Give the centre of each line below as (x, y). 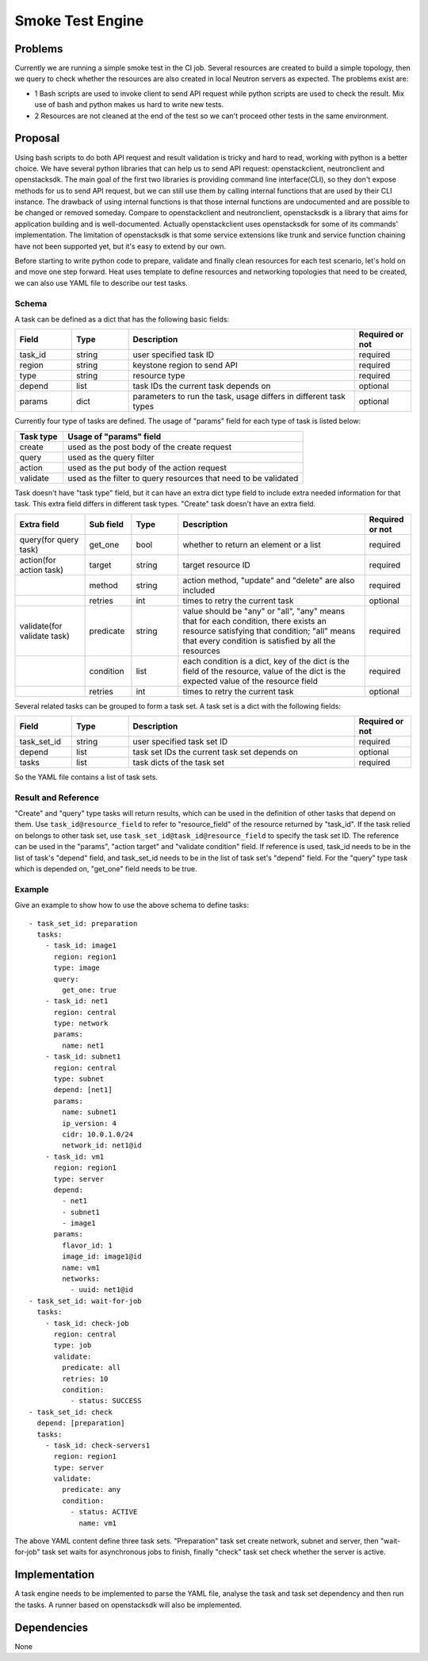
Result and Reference (57, 798)
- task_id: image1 (81, 946)
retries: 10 (85, 1378)
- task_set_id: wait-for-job (85, 1301)
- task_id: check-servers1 (97, 1445)
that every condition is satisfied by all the (259, 640)
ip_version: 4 (90, 1123)
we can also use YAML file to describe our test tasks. (101, 283)
